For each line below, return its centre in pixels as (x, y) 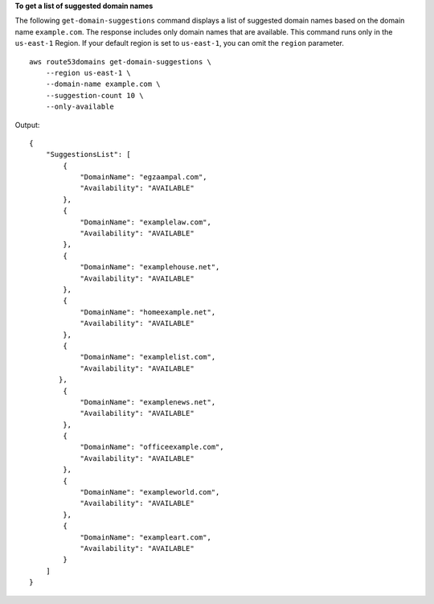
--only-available (80, 107)
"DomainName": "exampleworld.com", (150, 492)
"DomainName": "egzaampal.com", (144, 177)
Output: (27, 125)
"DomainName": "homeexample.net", (148, 312)
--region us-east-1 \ (88, 73)
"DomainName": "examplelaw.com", (146, 222)
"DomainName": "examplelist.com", (148, 357)
